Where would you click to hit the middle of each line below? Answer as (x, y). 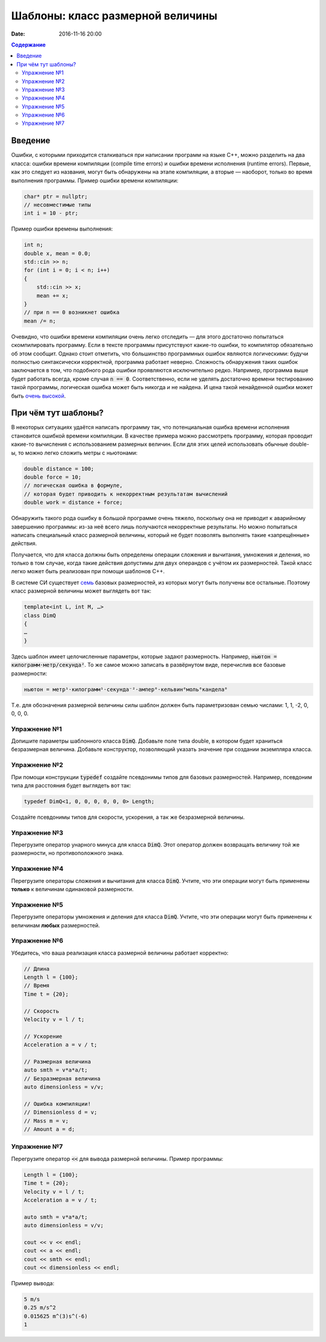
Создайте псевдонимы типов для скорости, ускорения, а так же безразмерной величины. (128, 817)
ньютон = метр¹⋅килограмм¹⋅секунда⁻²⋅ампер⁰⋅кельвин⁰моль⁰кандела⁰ (126, 689)
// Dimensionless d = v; (61, 1112)
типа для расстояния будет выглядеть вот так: (71, 785)
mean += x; (53, 295)
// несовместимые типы (57, 205)
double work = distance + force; (73, 503)
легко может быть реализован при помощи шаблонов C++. (88, 571)
